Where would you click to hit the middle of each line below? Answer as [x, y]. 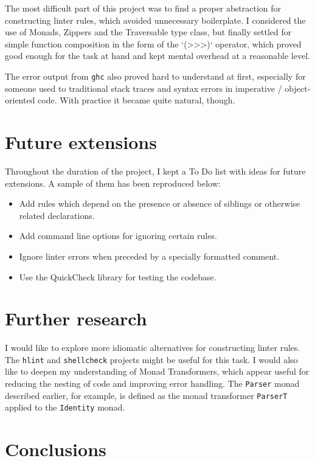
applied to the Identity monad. [65, 407]
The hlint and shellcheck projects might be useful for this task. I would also [151, 359]
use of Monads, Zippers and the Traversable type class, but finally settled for [148, 32]
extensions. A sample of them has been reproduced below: [113, 183]
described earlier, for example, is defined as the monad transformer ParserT [146, 395]
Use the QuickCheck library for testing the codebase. [118, 276]
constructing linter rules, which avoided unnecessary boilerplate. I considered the [155, 20]
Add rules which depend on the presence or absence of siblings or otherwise [160, 203]
